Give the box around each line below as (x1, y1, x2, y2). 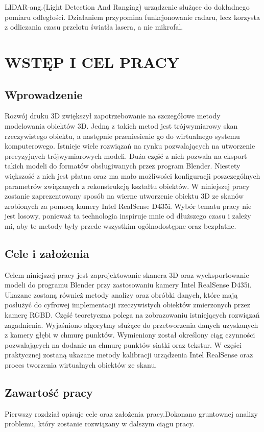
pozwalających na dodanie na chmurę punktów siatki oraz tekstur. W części (5, 339, 242, 350)
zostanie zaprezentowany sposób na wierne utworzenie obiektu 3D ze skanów (5, 190, 244, 201)
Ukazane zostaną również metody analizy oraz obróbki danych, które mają (5, 289, 238, 300)
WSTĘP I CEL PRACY (5, 51, 180, 72)
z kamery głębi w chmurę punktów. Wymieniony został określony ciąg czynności (5, 329, 255, 340)
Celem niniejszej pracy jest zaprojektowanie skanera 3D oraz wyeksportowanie (5, 269, 249, 280)
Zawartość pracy (5, 385, 93, 400)
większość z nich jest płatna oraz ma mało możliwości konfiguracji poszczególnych (5, 170, 260, 181)
